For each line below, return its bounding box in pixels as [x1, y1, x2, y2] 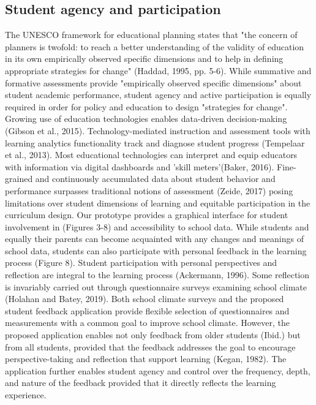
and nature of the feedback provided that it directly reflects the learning [5, 376, 276, 389]
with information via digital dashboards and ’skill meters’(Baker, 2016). [5, 160, 274, 173]
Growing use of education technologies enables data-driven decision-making [5, 112, 287, 125]
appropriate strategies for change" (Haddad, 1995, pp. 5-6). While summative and [5, 64, 312, 77]
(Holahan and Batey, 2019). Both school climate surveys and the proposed [5, 292, 284, 305]
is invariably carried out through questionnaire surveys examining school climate [5, 280, 307, 293]
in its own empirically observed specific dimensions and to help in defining [5, 52, 284, 65]
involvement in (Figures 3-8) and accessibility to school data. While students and [5, 220, 309, 233]
